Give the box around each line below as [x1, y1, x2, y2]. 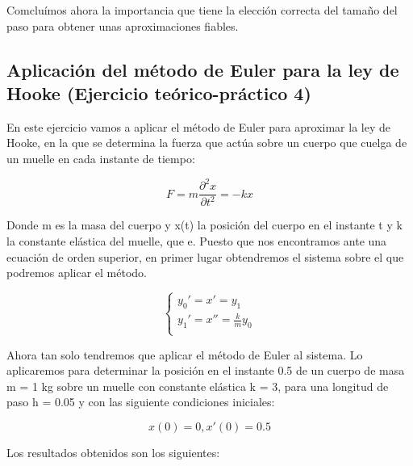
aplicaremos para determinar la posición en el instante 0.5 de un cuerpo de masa [6, 362, 405, 379]
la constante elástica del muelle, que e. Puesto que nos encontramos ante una [6, 233, 387, 250]
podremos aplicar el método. [6, 264, 147, 281]
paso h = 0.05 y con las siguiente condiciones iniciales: [6, 393, 275, 410]
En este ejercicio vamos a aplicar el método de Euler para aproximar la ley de [6, 118, 390, 135]
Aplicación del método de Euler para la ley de [6, 57, 399, 82]
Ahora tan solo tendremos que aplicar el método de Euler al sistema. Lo [6, 346, 363, 363]
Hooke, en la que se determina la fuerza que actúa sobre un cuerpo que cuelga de [6, 134, 407, 151]
